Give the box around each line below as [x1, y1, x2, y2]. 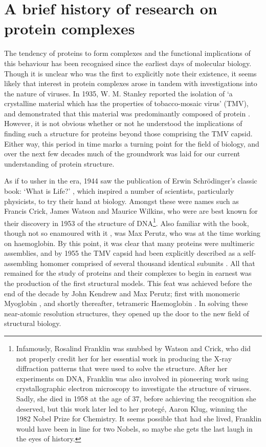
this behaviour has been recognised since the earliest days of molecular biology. [4, 57, 252, 68]
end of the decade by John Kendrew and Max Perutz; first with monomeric [4, 288, 240, 298]
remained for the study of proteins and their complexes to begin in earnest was [4, 268, 252, 278]
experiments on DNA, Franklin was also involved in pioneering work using [16, 373, 249, 383]
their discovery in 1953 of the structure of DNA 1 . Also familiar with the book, [4, 216, 249, 228]
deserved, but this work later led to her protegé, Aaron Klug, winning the [16, 403, 247, 414]
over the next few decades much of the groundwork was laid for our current [4, 148, 240, 159]
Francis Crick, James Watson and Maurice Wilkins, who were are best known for [4, 206, 258, 216]
